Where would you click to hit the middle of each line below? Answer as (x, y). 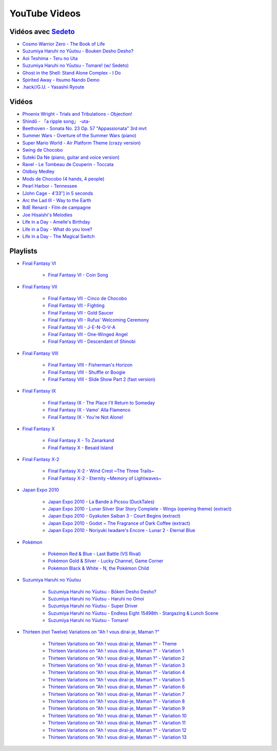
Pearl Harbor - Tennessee (50, 186)
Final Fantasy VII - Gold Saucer (81, 313)
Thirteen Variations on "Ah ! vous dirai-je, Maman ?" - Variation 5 (116, 680)
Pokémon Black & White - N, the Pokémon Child (98, 568)
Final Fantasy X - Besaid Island (81, 448)
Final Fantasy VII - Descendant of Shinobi (92, 341)
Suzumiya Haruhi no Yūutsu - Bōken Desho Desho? (102, 592)
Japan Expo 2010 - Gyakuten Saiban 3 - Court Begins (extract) (114, 516)
